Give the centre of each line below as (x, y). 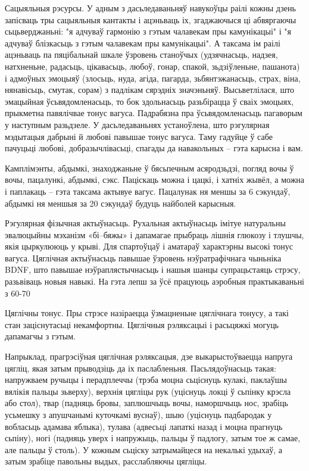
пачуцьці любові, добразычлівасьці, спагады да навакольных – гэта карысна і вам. (154, 148)
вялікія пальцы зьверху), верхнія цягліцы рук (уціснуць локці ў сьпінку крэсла (148, 391)
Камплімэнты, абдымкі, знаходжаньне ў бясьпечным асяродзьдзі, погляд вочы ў (149, 168)
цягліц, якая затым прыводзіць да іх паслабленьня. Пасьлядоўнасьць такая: (141, 368)
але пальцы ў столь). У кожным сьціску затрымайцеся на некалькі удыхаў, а (143, 449)
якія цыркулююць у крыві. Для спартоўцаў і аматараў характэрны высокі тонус (149, 246)
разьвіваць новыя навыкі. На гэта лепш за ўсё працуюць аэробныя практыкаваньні (155, 281)
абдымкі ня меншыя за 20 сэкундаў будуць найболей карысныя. (121, 203)
